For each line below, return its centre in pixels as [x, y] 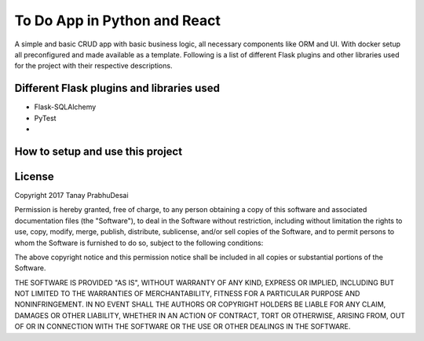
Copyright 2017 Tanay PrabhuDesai [71, 195]
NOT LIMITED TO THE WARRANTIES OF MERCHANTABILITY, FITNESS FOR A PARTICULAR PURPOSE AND [187, 294]
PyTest [45, 118]
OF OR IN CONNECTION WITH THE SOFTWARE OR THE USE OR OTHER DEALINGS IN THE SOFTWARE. [183, 327]
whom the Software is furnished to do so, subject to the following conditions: [139, 243]
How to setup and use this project [99, 151]
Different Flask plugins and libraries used [117, 88]
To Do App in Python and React [118, 20]
